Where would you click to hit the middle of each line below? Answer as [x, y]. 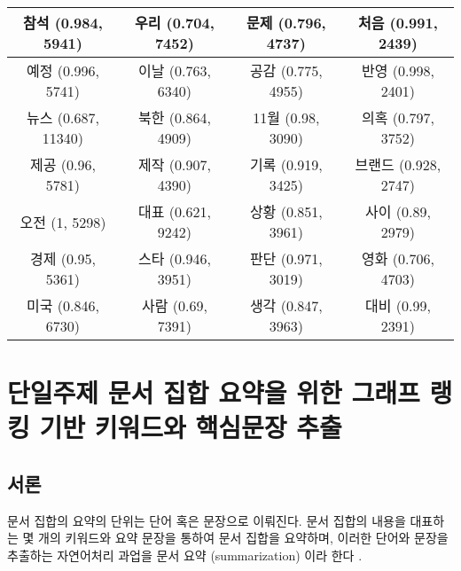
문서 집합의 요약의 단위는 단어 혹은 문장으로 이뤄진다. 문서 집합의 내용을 [207, 520]
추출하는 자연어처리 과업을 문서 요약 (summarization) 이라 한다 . [185, 555]
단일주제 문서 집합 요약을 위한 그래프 [214, 392]
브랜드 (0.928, [398, 164]
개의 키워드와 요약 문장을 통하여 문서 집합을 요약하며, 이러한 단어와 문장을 [243, 538]
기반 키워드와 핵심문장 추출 [191, 427]
